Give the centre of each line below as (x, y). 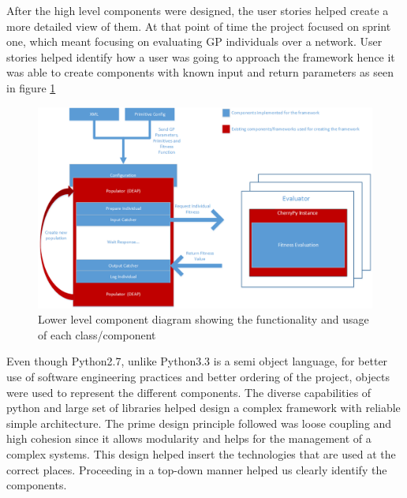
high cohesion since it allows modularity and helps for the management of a (189, 438)
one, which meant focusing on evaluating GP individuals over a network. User (194, 41)
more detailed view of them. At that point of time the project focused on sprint (199, 26)
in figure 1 (31, 87)
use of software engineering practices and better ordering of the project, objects (198, 376)
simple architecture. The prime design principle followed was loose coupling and (199, 423)
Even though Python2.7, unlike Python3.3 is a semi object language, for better (197, 361)
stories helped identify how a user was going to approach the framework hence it (201, 56)
